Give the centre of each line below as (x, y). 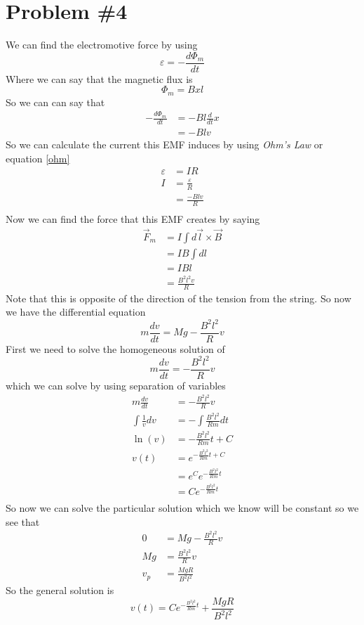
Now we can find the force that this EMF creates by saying (133, 219)
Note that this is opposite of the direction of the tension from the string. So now (178, 298)
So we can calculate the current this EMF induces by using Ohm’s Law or (164, 144)
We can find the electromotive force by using (102, 45)
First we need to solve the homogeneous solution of (115, 348)
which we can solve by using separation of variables (116, 385)
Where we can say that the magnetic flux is (99, 78)
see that (23, 521)
